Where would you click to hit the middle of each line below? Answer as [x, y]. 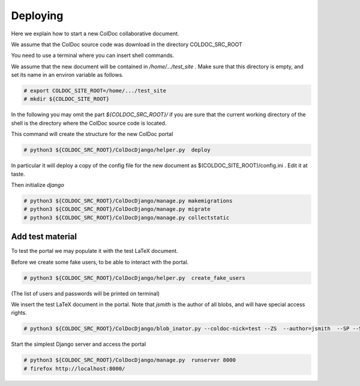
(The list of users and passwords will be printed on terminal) [85, 293]
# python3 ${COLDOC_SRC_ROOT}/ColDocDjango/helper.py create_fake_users [134, 278]
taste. [18, 174]
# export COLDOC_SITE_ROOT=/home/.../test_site [95, 91]
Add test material [44, 237]
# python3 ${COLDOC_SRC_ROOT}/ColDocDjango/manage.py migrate [117, 209]
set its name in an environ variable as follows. [67, 75]
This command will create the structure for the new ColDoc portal [92, 134]
